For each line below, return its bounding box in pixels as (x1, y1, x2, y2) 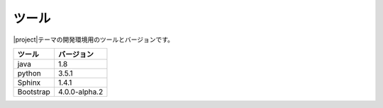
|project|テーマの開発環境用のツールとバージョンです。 (13, 35, 174, 44)
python (17, 68, 42, 78)
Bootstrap (17, 87, 50, 97)
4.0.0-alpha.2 (57, 87, 104, 97)
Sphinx (17, 78, 41, 88)
